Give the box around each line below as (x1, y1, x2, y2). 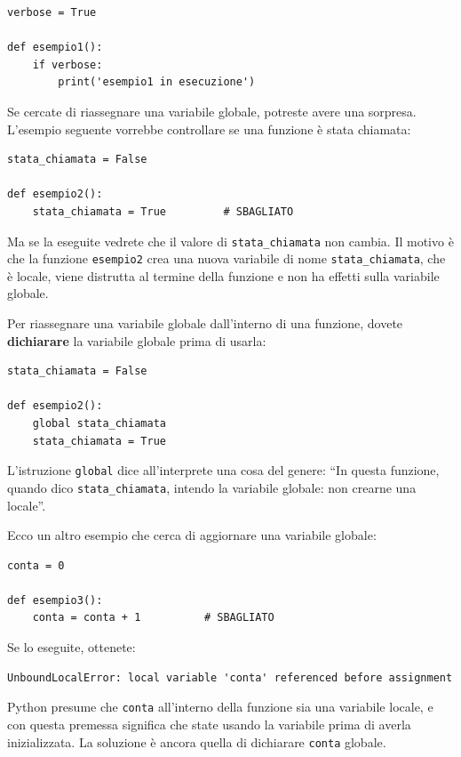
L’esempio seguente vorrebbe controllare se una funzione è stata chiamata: (7, 119, 411, 138)
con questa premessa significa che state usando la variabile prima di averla (7, 714, 411, 733)
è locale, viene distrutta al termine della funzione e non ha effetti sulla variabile (7, 266, 440, 285)
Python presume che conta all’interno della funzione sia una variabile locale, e (7, 697, 433, 716)
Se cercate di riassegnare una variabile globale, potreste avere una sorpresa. (7, 101, 417, 120)
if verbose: (32, 58, 103, 71)
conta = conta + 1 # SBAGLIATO (32, 611, 274, 624)
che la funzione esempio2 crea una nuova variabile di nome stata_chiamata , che (7, 249, 446, 268)
